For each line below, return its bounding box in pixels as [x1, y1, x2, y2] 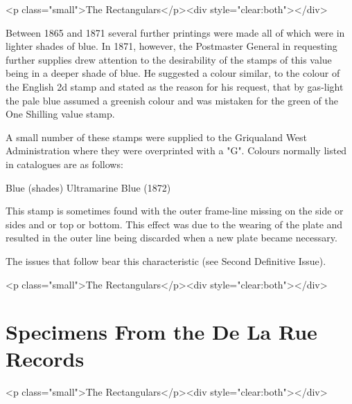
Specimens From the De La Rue [6, 318, 317, 346]
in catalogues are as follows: [6, 156, 123, 171]
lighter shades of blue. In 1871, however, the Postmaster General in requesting [6, 39, 337, 53]
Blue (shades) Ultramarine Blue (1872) [6, 180, 171, 194]
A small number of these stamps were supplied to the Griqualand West [6, 129, 308, 144]
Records [6, 345, 85, 373]
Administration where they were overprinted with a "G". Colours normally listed [6, 143, 347, 158]
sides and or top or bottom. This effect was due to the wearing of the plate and [6, 217, 343, 231]
